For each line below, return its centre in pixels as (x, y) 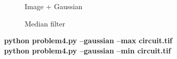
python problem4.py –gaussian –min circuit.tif (87, 50)
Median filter (45, 23)
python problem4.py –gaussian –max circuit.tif (88, 40)
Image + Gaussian (54, 6)
